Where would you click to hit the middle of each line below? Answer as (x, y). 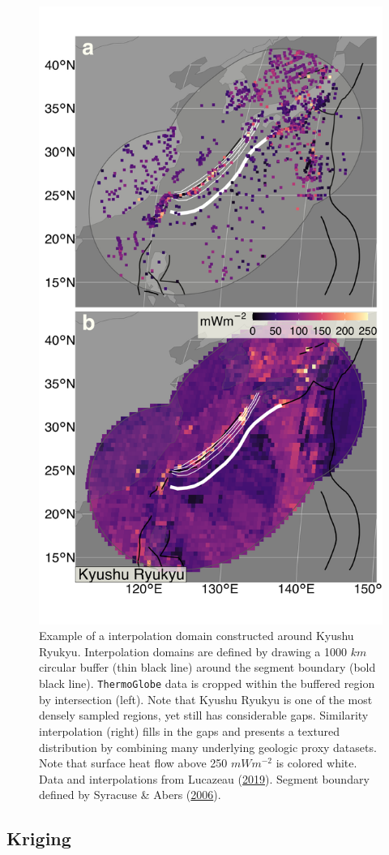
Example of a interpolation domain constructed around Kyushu (197, 636)
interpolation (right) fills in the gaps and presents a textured (190, 730)
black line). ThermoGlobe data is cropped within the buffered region (207, 683)
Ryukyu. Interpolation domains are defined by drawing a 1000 (193, 651)
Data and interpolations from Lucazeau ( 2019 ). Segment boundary (204, 778)
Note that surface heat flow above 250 (133, 763)
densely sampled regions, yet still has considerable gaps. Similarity (204, 715)
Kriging (39, 838)
